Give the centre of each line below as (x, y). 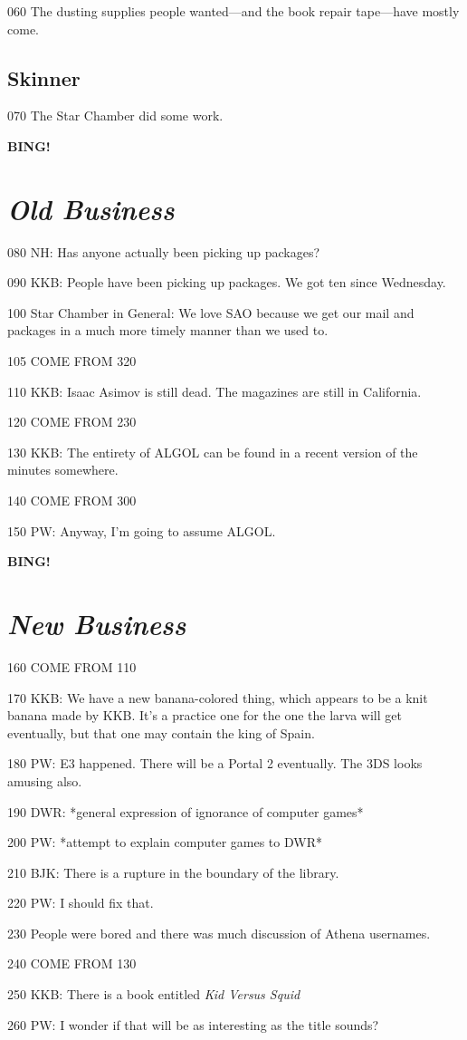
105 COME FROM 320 (72, 361)
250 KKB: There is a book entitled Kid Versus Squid (154, 994)
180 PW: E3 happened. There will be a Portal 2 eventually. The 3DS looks (215, 763)
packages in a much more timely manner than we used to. (168, 330)
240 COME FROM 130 (72, 963)
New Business (97, 624)
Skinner (44, 77)
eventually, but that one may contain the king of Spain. (161, 732)
